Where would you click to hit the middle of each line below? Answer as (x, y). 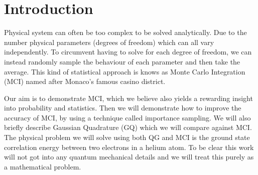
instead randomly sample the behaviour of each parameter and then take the (122, 61)
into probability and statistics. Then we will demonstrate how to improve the (123, 108)
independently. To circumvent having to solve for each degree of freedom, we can (128, 52)
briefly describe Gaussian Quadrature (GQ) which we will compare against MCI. (128, 127)
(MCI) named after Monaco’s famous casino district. (85, 81)
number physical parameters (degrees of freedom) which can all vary (109, 42)
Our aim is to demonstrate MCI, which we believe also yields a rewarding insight (128, 98)
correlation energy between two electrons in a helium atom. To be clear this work (129, 147)
